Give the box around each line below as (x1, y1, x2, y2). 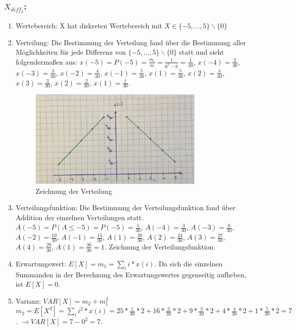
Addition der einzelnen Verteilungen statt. (15, 212, 144, 222)
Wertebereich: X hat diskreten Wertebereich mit (15, 20, 162, 31)
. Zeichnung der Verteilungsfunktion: (104, 241, 216, 251)
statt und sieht (179, 47, 224, 57)
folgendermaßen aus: (15, 56, 77, 67)
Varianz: (15, 295, 41, 306)
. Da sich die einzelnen (154, 258, 223, 268)
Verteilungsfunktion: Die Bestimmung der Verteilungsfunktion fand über (15, 202, 236, 213)
